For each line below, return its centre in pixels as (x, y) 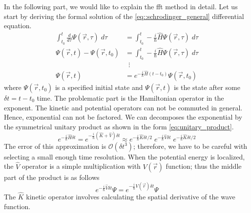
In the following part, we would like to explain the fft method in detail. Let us (121, 6)
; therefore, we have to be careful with (190, 146)
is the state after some (207, 87)
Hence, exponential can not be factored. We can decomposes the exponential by (123, 117)
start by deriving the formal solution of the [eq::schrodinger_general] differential (124, 16)
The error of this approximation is (55, 146)
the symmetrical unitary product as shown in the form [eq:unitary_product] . (119, 126)
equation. (18, 26)
